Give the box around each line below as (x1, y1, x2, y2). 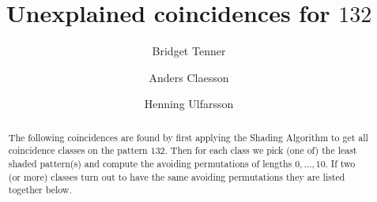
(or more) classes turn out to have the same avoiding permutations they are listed (8, 170, 345, 183)
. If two (325, 157, 356, 170)
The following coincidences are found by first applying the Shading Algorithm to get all (8, 130, 368, 144)
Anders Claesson (149, 69, 229, 85)
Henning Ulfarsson (144, 95, 234, 112)
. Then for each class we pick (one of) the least (164, 144, 357, 157)
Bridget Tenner (152, 43, 226, 59)
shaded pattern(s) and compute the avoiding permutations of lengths (8, 157, 292, 170)
